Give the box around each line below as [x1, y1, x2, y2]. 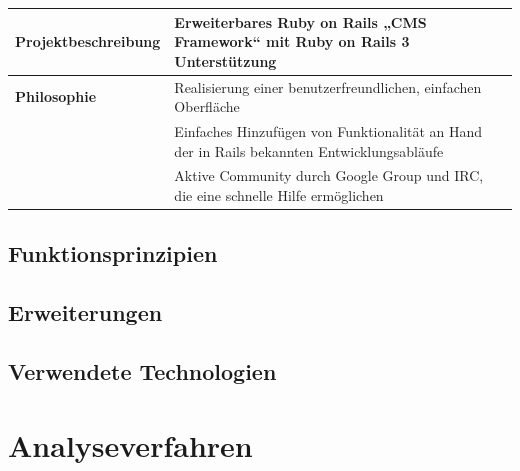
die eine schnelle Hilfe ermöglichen [174, 185, 384, 205]
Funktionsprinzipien [8, 238, 218, 269]
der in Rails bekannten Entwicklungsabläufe [174, 140, 444, 161]
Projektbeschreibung [15, 31, 161, 52]
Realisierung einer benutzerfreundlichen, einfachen [174, 76, 482, 97]
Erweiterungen [8, 297, 163, 328]
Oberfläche [174, 96, 240, 117]
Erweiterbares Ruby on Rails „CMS [174, 11, 427, 32]
